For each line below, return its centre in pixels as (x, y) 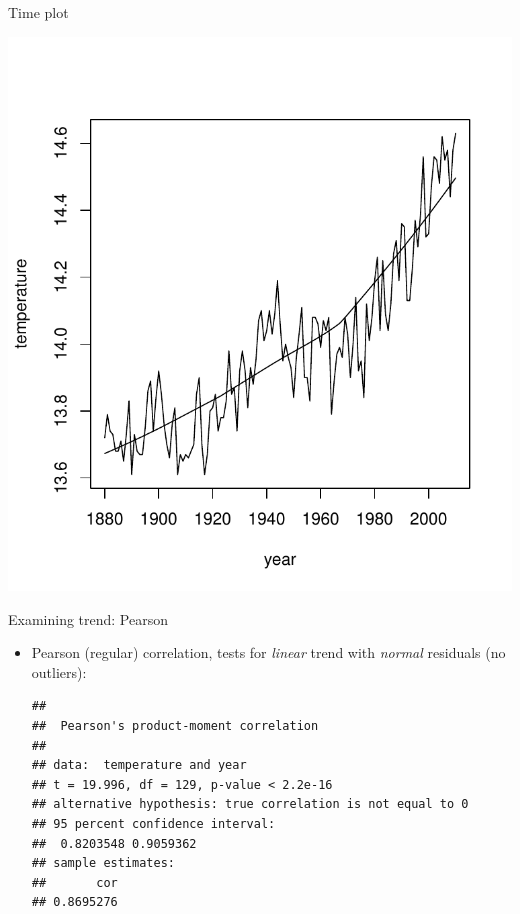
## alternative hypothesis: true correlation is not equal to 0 (250, 804)
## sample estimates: (103, 863)
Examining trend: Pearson (88, 618)
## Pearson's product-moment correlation (175, 725)
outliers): (59, 671)
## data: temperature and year (139, 765)
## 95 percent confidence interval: (153, 823)
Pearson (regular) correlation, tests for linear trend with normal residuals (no (268, 652)
